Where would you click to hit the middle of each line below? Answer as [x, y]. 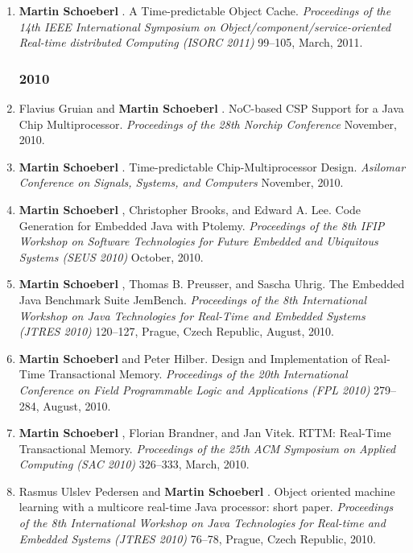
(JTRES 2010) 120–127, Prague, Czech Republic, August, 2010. [176, 331]
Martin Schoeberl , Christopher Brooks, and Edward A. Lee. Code [190, 209]
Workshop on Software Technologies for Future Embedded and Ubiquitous [198, 241]
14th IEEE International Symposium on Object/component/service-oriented [205, 26]
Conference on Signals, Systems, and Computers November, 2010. [181, 182]
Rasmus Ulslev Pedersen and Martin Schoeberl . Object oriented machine [207, 491]
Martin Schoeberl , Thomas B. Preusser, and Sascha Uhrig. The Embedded [212, 284]
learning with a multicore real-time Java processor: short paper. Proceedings [206, 507]
